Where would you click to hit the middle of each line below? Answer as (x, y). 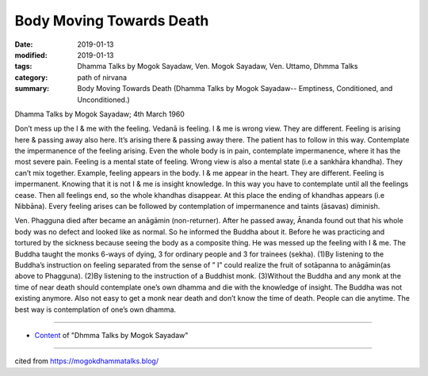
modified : (31, 55)
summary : (32, 89)
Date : (24, 44)
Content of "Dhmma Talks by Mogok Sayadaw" (111, 335)
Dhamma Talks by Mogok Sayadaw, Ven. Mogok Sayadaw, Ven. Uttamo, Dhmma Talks (218, 66)
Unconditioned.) (103, 100)
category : (31, 77)
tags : (23, 66)
